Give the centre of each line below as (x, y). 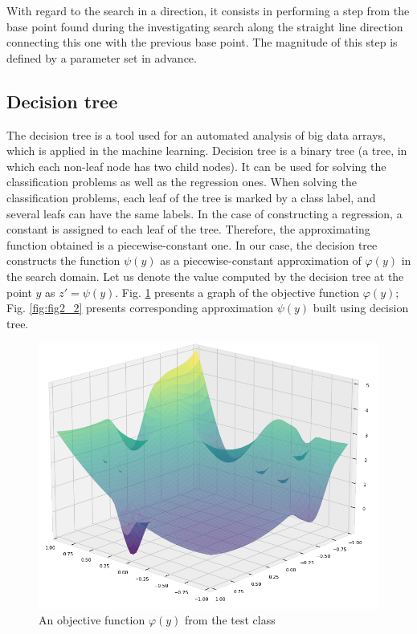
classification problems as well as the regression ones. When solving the (182, 182)
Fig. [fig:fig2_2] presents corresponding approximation (140, 308)
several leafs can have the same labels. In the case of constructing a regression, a (204, 213)
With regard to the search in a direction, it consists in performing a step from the (208, 10)
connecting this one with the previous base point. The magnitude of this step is (202, 42)
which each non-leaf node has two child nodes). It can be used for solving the (196, 166)
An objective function (92, 620)
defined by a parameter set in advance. (102, 57)
